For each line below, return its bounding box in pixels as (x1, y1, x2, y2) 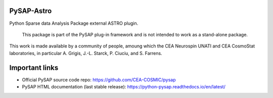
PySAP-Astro (9, 7, 52, 15)
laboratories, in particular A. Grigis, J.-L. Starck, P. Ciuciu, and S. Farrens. (9, 50, 162, 56)
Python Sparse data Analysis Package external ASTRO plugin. (9, 20, 139, 26)
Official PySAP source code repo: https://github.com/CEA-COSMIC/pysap (22, 76, 176, 83)
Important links (9, 63, 59, 72)
